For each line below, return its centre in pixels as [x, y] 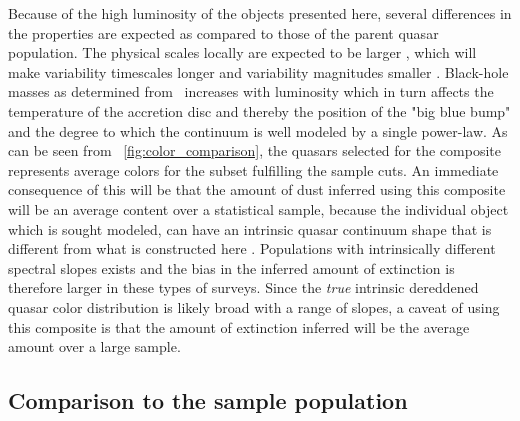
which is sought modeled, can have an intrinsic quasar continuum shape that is [250, 228]
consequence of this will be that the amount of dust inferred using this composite [257, 189]
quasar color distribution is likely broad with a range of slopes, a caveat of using [254, 306]
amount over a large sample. [94, 346]
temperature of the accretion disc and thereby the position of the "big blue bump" [259, 110]
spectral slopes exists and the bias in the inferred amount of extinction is [231, 267]
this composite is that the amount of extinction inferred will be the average [239, 326]
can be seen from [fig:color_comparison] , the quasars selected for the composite [254, 150]
